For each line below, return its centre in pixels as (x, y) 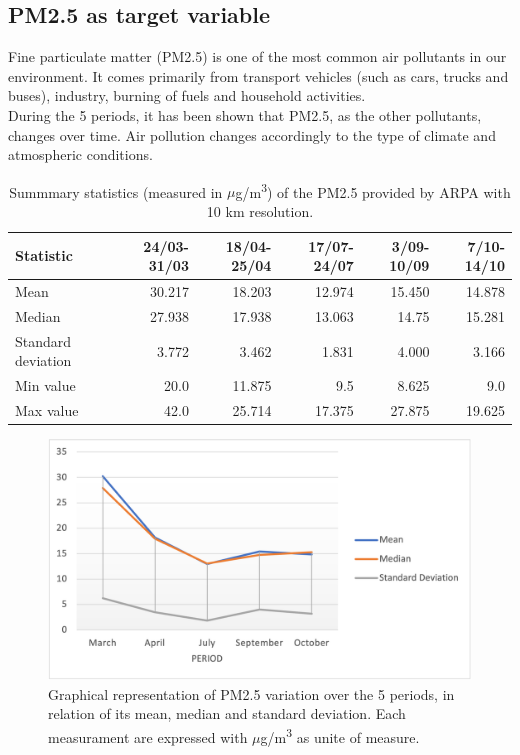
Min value (45, 385)
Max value (47, 410)
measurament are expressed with (148, 736)
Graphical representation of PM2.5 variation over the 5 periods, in (251, 693)
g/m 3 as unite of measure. (340, 735)
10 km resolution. (260, 211)
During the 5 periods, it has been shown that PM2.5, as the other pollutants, (245, 114)
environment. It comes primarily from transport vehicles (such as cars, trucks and (258, 75)
